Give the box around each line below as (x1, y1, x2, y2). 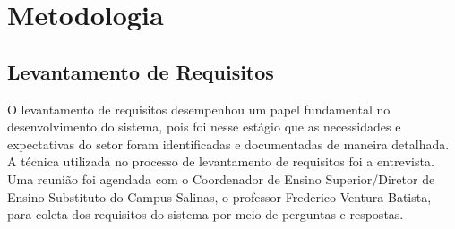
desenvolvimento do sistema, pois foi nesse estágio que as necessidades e (7, 117, 401, 136)
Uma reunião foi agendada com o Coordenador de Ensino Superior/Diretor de (7, 169, 435, 188)
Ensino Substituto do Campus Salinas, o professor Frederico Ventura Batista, (7, 187, 432, 206)
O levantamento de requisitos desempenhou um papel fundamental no (7, 99, 391, 118)
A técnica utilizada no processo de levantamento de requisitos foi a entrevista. (7, 152, 434, 171)
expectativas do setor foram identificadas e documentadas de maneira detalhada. (7, 134, 450, 153)
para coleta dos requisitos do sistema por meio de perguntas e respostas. (7, 205, 404, 224)
